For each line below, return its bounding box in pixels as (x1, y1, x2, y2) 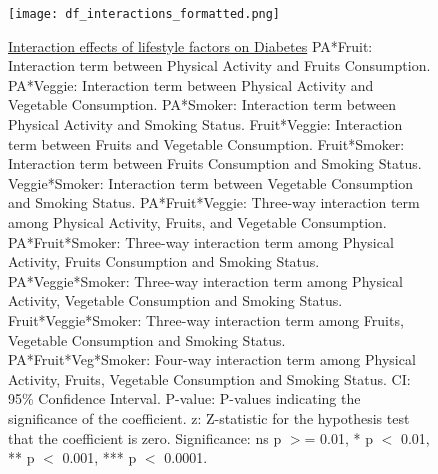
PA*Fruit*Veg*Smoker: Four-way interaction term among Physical (8, 349, 416, 370)
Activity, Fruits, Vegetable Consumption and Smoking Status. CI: (8, 368, 411, 389)
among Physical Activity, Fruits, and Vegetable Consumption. (8, 212, 387, 232)
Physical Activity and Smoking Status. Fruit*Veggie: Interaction (8, 114, 403, 135)
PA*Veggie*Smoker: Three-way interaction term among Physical (8, 270, 403, 291)
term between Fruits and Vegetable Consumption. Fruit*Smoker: (8, 133, 405, 154)
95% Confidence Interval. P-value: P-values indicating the (8, 388, 361, 409)
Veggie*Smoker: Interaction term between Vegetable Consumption (8, 172, 414, 193)
